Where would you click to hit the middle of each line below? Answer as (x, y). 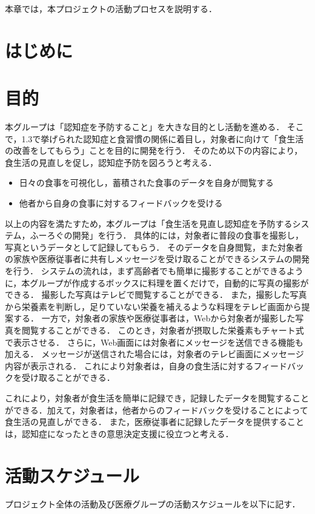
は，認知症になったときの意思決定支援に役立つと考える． (119, 433)
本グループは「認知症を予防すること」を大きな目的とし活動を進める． (145, 127)
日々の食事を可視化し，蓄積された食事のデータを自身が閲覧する (146, 183)
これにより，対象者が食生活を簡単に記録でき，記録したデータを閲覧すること (157, 397)
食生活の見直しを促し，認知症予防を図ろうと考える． (111, 162)
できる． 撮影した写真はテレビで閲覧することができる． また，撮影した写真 (156, 295)
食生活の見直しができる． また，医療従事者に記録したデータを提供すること (155, 422)
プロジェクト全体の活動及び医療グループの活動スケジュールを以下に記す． (153, 504)
